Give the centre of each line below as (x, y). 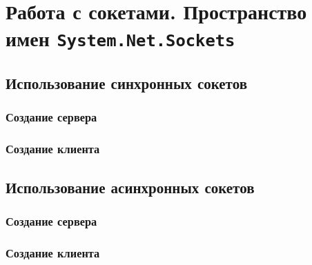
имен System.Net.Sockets (120, 38)
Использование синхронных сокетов (126, 83)
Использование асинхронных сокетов (130, 187)
